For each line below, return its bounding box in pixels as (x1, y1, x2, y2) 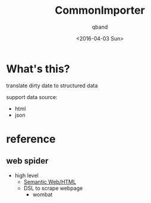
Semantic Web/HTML (23, 178, 76, 185)
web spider (6, 156, 49, 166)
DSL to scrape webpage (23, 184, 83, 192)
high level (14, 171, 39, 179)
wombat (32, 190, 53, 198)
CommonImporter (55, 4, 145, 17)
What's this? (6, 62, 70, 75)
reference (6, 132, 56, 146)
